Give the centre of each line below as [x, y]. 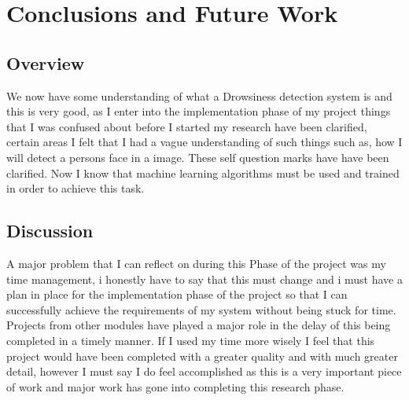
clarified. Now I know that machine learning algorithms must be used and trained [203, 172]
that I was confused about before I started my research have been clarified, [187, 126]
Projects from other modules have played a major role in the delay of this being [199, 325]
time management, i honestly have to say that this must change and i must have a [204, 279]
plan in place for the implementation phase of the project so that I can [177, 294]
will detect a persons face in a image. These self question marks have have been [198, 157]
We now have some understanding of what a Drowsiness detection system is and [199, 95]
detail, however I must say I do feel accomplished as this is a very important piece [204, 371]
